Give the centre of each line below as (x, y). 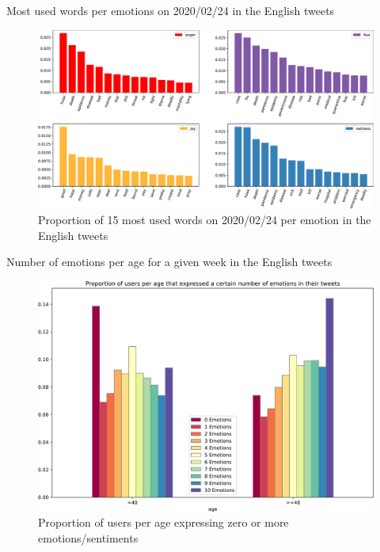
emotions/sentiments (88, 537)
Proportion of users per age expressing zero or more (163, 522)
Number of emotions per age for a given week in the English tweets (169, 262)
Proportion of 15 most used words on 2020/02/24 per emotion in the (205, 220)
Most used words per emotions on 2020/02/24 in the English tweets (171, 10)
